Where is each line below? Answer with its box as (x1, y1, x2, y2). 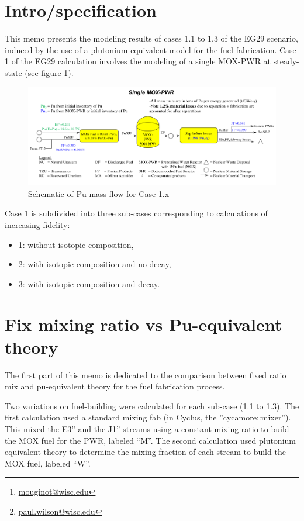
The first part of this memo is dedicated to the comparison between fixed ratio (5, 368, 286, 381)
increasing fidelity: (5, 219, 70, 230)
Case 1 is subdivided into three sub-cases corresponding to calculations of (5, 207, 268, 219)
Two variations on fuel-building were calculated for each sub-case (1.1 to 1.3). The (5, 399, 299, 412)
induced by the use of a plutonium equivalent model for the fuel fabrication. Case (5, 43, 296, 56)
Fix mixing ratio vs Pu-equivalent (5, 312, 282, 336)
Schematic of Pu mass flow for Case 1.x (28, 187, 170, 199)
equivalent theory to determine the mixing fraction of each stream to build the (5, 446, 286, 458)
